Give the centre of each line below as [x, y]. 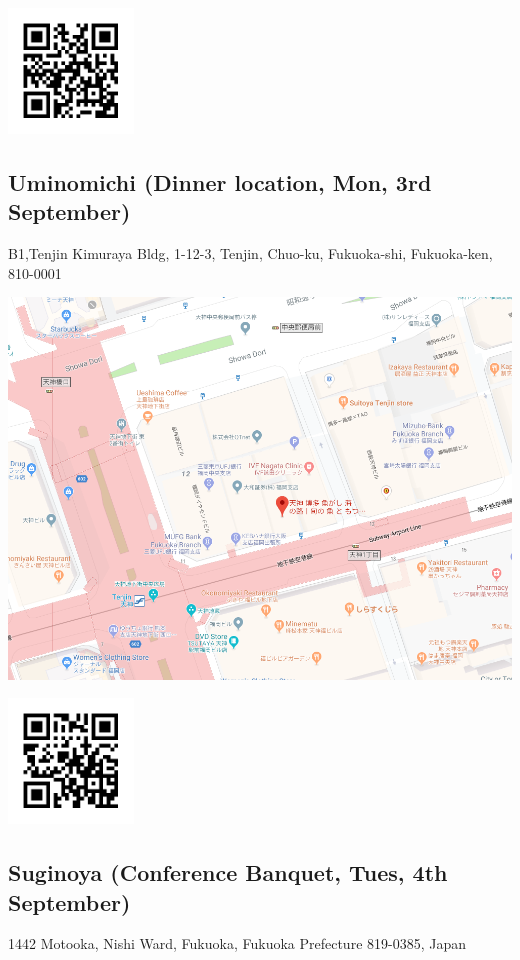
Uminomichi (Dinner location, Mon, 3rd [220, 181]
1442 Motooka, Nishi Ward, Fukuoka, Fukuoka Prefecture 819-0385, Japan [237, 943]
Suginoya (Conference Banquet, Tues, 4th [228, 872]
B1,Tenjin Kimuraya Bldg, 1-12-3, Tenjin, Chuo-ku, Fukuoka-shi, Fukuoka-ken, [250, 253]
